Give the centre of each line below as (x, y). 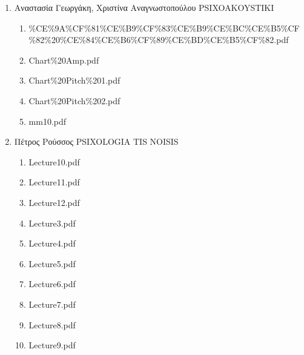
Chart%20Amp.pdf (64, 60)
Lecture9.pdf (52, 345)
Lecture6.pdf (52, 284)
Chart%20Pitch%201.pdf (74, 80)
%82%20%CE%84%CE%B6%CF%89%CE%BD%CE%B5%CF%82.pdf (159, 40)
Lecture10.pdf (54, 161)
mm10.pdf (48, 121)
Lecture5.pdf (52, 263)
